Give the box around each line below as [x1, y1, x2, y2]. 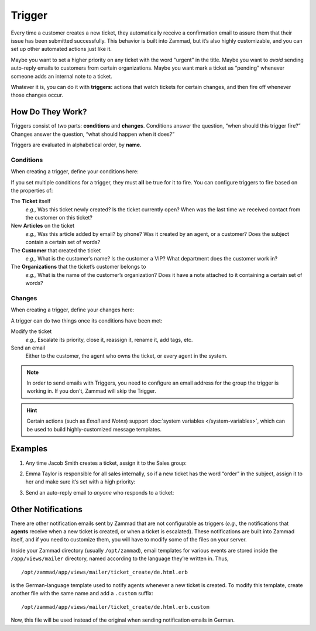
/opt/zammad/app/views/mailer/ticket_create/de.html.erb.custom [21, 603, 210, 610]
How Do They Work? [11, 107, 87, 117]
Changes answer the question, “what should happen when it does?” [11, 131, 175, 138]
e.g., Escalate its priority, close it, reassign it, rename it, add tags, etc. [25, 336, 193, 343]
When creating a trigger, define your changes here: [11, 306, 135, 313]
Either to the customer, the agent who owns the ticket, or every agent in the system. [25, 352, 228, 359]
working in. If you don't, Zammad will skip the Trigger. [26, 387, 156, 395]
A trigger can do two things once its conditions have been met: [11, 317, 163, 324]
